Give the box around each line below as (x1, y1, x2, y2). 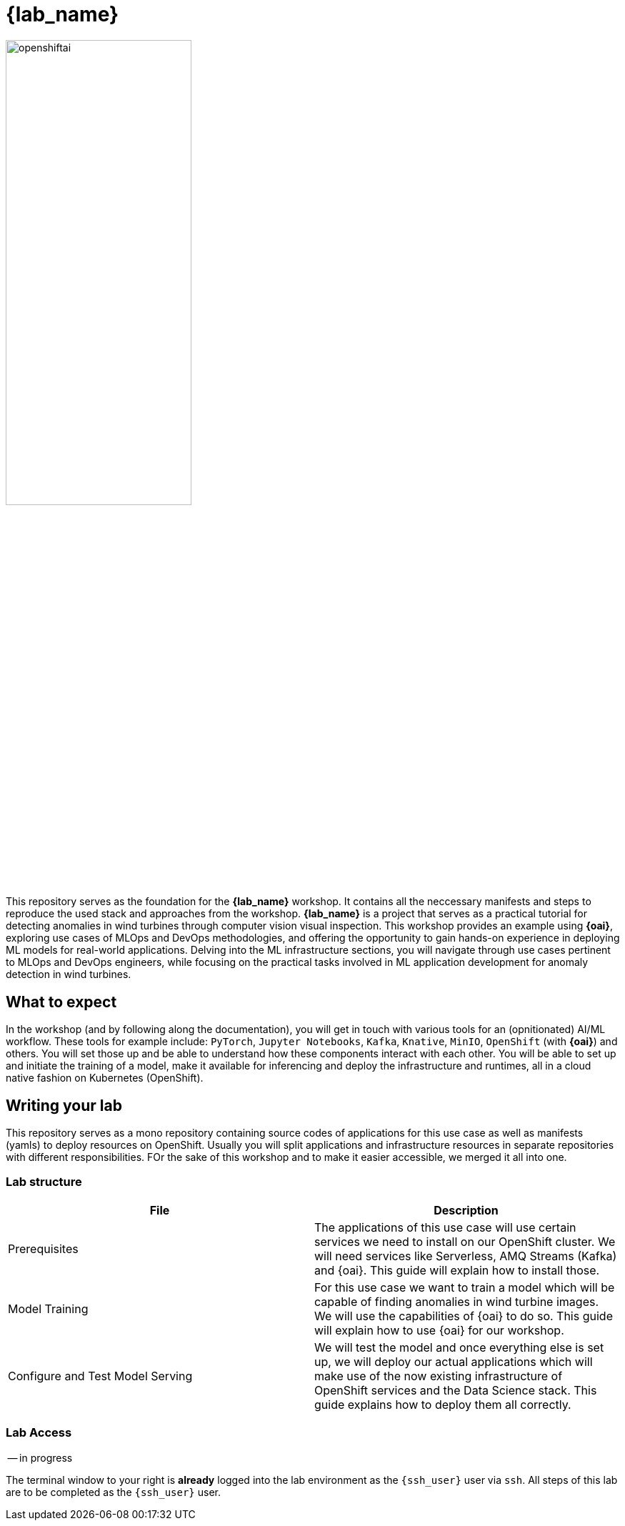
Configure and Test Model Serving (8, 1368, 193, 1383)
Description (434, 1202, 499, 1217)
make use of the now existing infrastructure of (314, 1368, 563, 1383)
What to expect (6, 992, 117, 1011)
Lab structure (6, 1175, 82, 1190)
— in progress (7, 1451, 73, 1464)
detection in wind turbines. (6, 968, 131, 981)
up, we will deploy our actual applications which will (314, 1354, 593, 1369)
